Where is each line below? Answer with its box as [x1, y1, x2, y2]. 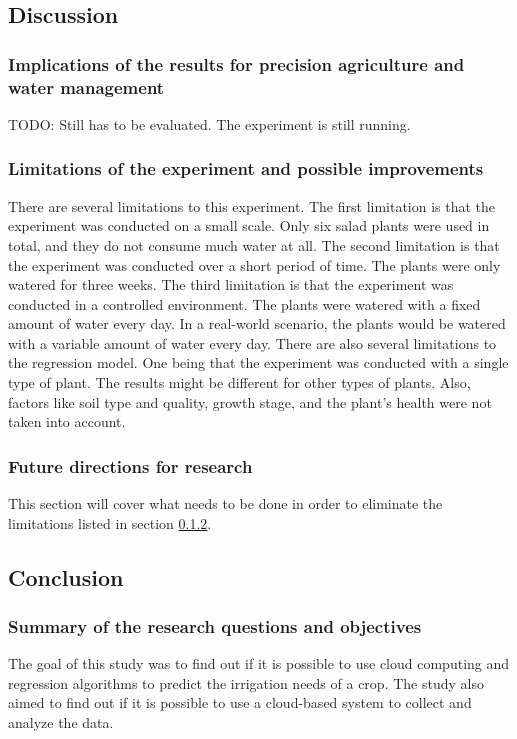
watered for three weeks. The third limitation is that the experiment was [8, 274, 454, 295]
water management [8, 74, 165, 99]
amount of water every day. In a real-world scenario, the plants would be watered [8, 313, 506, 334]
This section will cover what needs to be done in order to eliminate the [8, 493, 443, 514]
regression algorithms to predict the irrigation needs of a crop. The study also [8, 672, 484, 693]
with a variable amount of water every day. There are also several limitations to [8, 332, 497, 353]
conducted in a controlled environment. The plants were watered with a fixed [8, 293, 481, 314]
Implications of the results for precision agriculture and [8, 51, 465, 76]
